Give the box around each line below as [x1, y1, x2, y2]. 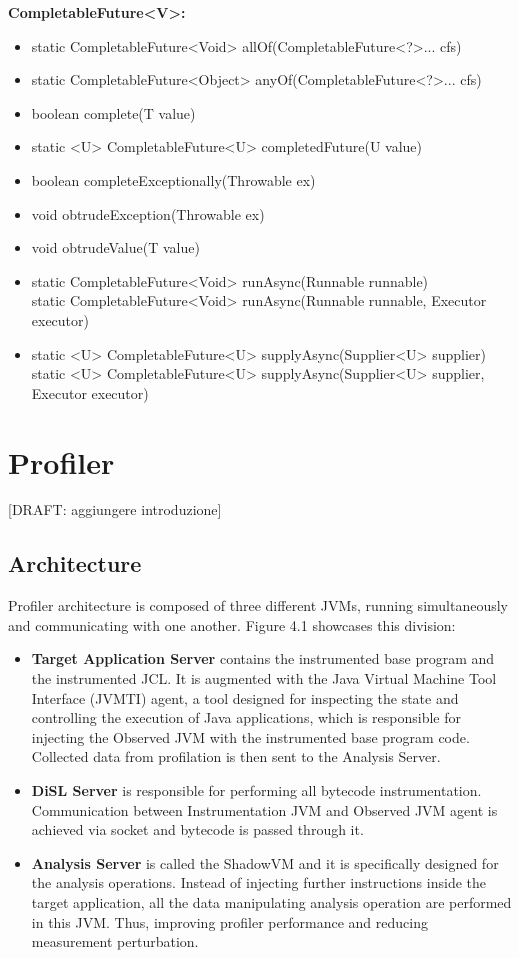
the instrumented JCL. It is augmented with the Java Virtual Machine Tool [31, 668, 497, 689]
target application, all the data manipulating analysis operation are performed [31, 891, 512, 912]
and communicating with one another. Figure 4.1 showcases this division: [8, 614, 456, 635]
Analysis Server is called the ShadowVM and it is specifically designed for [31, 852, 499, 873]
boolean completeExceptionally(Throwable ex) [31, 169, 316, 190]
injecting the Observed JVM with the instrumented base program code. [31, 726, 470, 747]
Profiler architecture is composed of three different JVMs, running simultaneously [8, 595, 509, 616]
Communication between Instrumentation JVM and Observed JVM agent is [31, 799, 498, 820]
